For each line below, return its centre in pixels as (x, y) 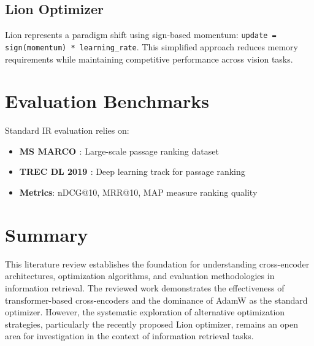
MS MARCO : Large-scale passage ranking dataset (119, 151)
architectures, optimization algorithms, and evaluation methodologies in (140, 276)
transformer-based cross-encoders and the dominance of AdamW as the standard (156, 300)
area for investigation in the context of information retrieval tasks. (129, 336)
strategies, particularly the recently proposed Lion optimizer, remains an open (151, 324)
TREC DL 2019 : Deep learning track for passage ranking (132, 171)
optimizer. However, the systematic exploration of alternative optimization (145, 312)
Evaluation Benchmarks (107, 101)
